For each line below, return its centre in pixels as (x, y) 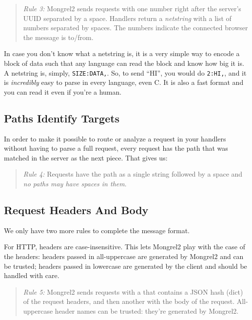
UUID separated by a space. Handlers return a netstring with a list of (127, 18)
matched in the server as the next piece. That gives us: (86, 157)
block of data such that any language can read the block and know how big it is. (124, 63)
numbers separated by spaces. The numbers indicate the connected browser (136, 28)
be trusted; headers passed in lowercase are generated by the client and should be (126, 266)
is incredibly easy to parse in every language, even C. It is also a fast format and (124, 82)
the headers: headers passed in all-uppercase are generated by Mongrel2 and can (124, 256)
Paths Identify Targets (62, 118)
